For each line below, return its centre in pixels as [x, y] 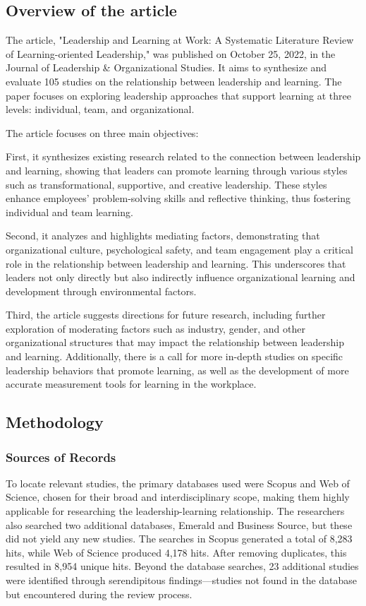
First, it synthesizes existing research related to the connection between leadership [183, 156]
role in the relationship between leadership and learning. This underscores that [176, 263]
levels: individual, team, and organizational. [100, 109]
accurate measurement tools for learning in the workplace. [131, 384]
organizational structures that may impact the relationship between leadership [175, 342]
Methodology [55, 422]
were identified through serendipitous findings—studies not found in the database [182, 580]
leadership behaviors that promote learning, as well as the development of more [177, 370]
